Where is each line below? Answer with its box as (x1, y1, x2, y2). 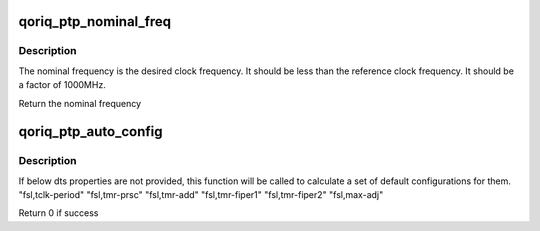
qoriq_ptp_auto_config (18, 123, 163, 140)
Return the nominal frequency (18, 97, 142, 109)
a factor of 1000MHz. (18, 79, 107, 91)
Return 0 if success (18, 207, 99, 219)
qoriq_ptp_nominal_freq (18, 13, 172, 30)
